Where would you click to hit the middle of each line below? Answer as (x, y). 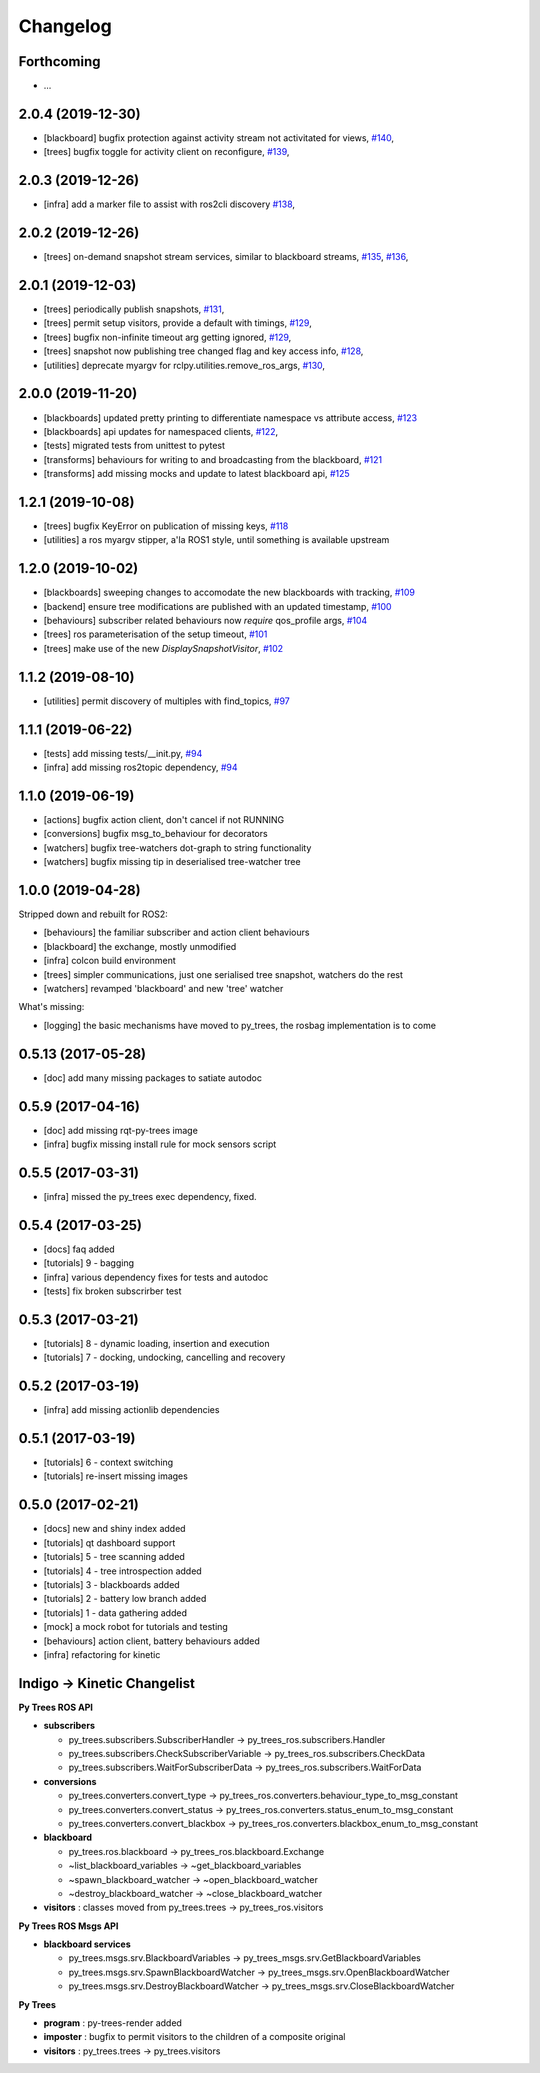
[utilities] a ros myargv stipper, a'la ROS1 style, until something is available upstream (216, 540)
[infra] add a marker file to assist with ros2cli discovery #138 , (169, 204)
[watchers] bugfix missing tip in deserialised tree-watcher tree (172, 862)
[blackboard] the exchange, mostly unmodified (140, 946)
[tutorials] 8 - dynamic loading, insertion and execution (156, 1343)
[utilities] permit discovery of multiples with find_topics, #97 (166, 701)
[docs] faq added (79, 1249)
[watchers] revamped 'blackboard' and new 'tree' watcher (163, 989)
